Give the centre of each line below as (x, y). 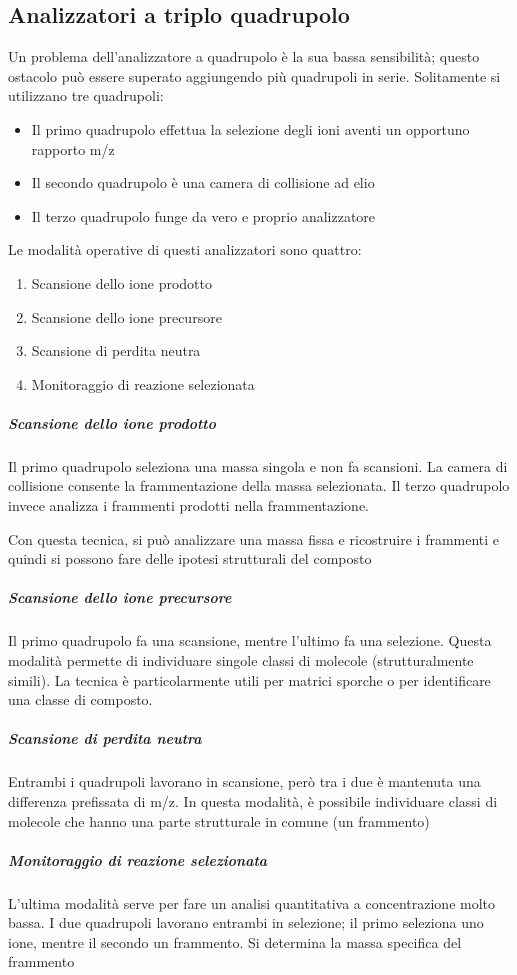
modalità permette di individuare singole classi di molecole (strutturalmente (241, 660)
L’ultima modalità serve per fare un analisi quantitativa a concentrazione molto (252, 902)
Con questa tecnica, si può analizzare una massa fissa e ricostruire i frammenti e (254, 538)
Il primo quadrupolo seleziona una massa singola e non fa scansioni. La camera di (258, 465)
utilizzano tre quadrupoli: (86, 95)
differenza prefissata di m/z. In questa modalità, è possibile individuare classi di (253, 800)
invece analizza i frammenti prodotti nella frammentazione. (189, 505)
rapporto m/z (73, 148)
